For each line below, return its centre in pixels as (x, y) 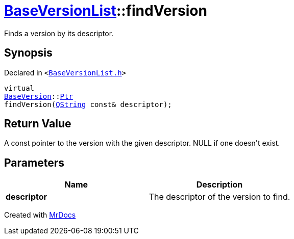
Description (219, 185)
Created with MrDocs (40, 215)
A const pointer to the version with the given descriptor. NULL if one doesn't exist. (142, 143)
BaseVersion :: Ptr (39, 96)
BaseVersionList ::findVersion (106, 11)
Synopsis (28, 53)
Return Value (38, 124)
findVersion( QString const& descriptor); (88, 104)
